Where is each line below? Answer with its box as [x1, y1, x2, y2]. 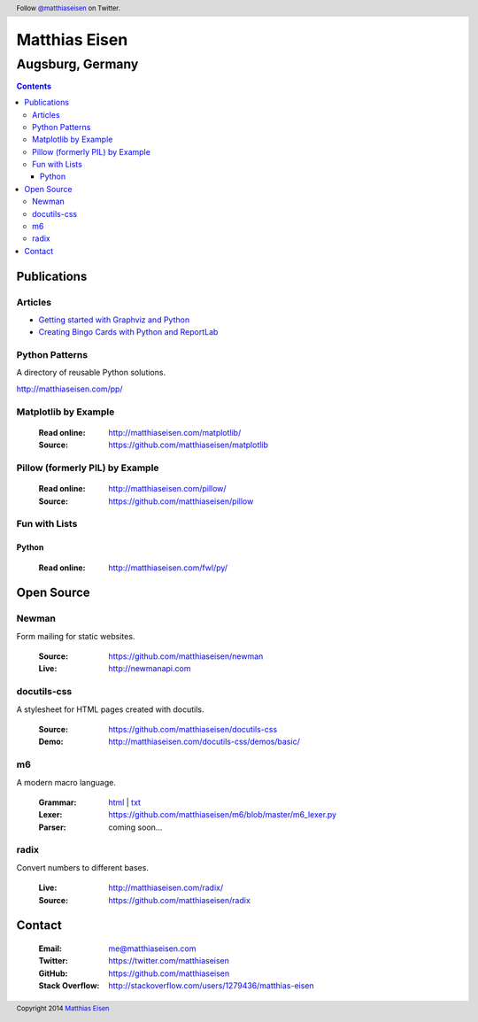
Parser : [38, 822, 66, 832]
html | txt [108, 797, 142, 808]
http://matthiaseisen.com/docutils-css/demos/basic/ [108, 736, 300, 747]
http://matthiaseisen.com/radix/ [108, 882, 224, 894]
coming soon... [108, 822, 163, 832]
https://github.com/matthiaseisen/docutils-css [108, 724, 278, 734]
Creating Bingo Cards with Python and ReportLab [38, 327, 219, 337]
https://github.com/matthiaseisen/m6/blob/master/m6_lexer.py [108, 809, 336, 820]
